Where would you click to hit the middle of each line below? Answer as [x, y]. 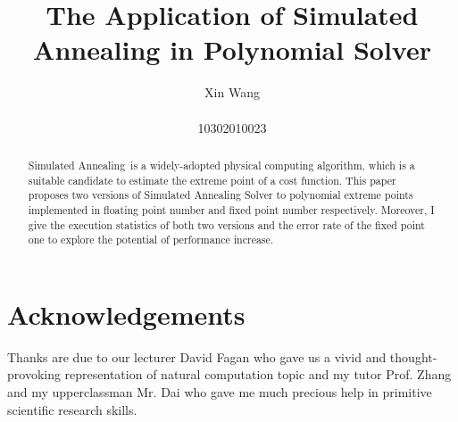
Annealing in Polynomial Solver [232, 50]
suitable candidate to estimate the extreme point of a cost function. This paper [212, 180]
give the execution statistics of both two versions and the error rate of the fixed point [226, 224]
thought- [413, 356]
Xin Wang [232, 92]
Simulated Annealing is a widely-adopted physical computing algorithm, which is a [221, 165]
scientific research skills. [72, 409]
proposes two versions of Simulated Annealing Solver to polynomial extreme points [221, 195]
